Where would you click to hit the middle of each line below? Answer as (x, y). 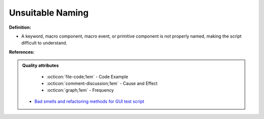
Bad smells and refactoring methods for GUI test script (89, 101)
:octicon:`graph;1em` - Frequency (80, 90)
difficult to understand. (44, 43)
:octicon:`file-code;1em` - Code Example (88, 77)
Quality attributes (40, 65)
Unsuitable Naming (49, 13)
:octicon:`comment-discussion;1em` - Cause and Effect (102, 83)
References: (22, 52)
